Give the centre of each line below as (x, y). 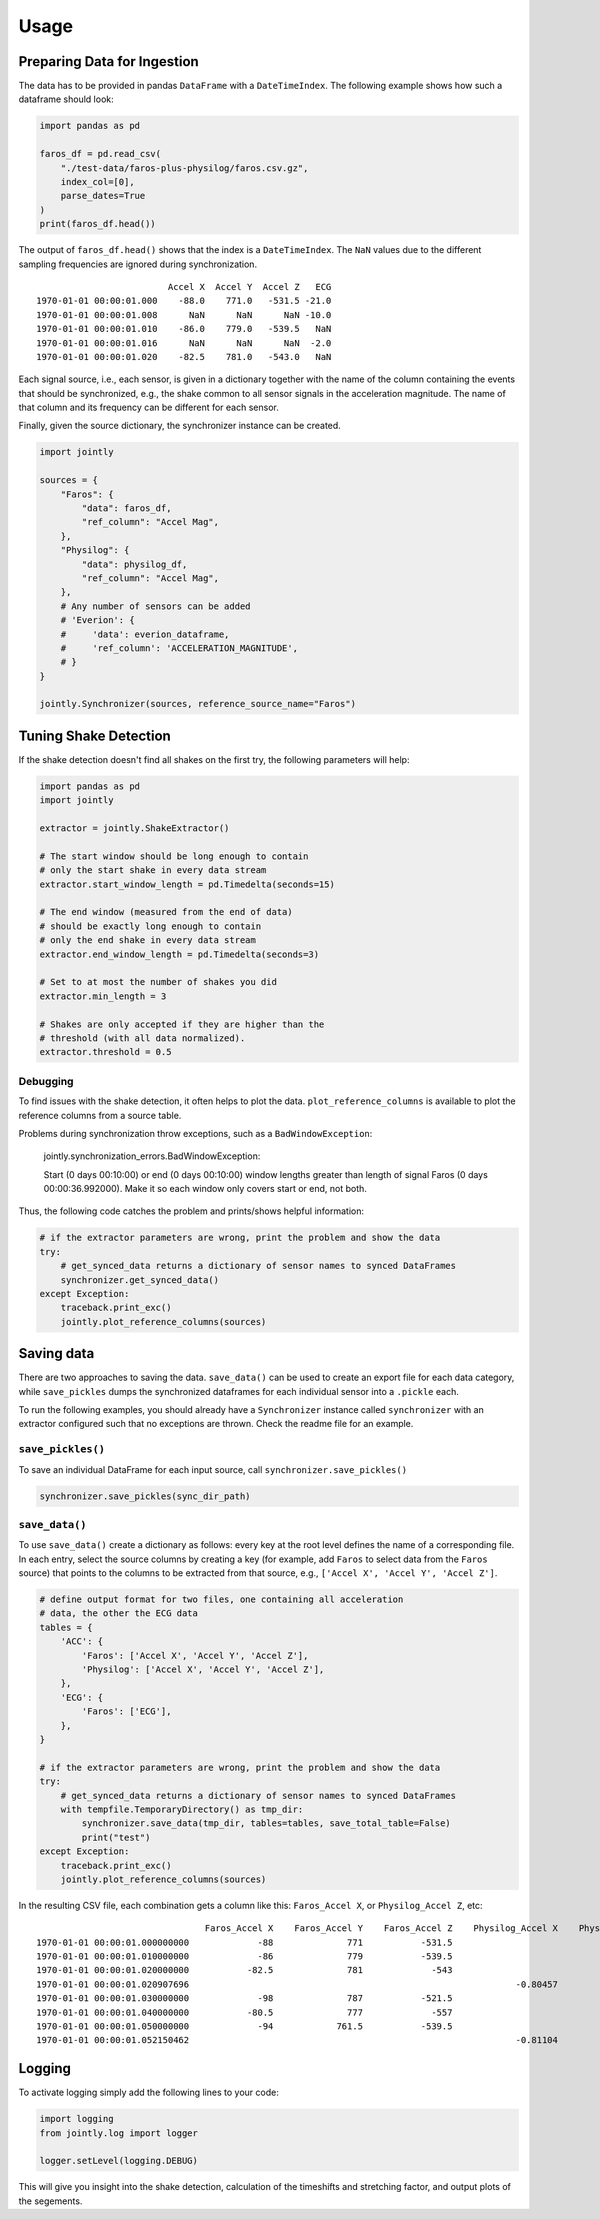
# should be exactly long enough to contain (150, 926)
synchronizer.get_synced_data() (140, 1279)
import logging (76, 2119)
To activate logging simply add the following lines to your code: (148, 2092)
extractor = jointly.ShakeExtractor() (134, 828)
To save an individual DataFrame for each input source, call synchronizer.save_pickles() (213, 1469)
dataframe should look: (66, 99)
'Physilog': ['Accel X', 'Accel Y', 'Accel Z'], (203, 1669)
